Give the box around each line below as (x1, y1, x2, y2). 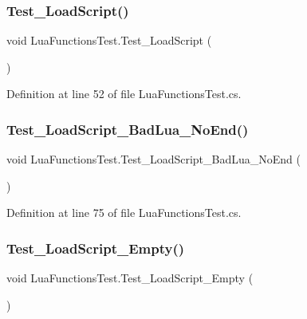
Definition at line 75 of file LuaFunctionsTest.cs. (6, 204, 242, 221)
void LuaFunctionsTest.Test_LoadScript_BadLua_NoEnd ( (6, 151, 301, 167)
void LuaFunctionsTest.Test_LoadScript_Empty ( (6, 270, 254, 286)
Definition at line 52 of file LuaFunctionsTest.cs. (6, 85, 242, 102)
